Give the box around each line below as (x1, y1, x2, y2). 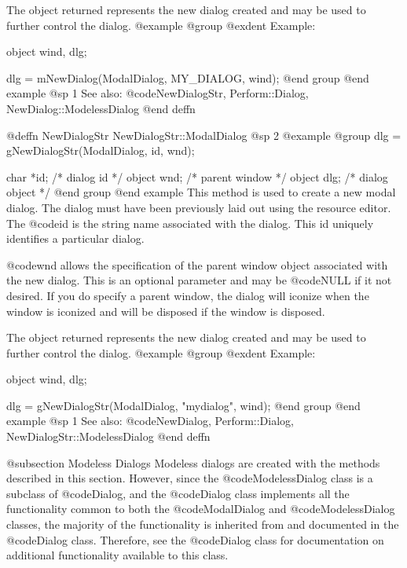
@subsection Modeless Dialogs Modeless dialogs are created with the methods (6, 454, 380, 471)
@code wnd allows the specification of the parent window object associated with (6, 256, 388, 273)
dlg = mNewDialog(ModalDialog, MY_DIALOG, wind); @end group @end (6, 69, 369, 86)
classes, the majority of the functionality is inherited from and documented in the (6, 516, 399, 533)
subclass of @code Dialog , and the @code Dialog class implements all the (6, 485, 350, 501)
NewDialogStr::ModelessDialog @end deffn (6, 428, 211, 445)
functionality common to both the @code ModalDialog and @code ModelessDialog (6, 500, 395, 517)
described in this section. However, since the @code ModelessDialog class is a (6, 470, 373, 486)
